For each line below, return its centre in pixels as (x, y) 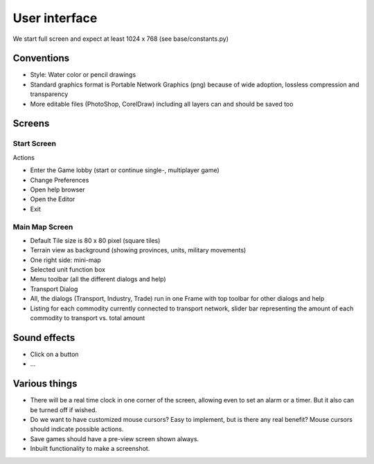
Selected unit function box (68, 270)
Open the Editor (53, 199)
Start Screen (35, 144)
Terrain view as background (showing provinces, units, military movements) (138, 250)
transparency (49, 94)
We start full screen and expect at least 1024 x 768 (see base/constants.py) (121, 39)
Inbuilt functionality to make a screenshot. (90, 449)
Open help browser (58, 189)
